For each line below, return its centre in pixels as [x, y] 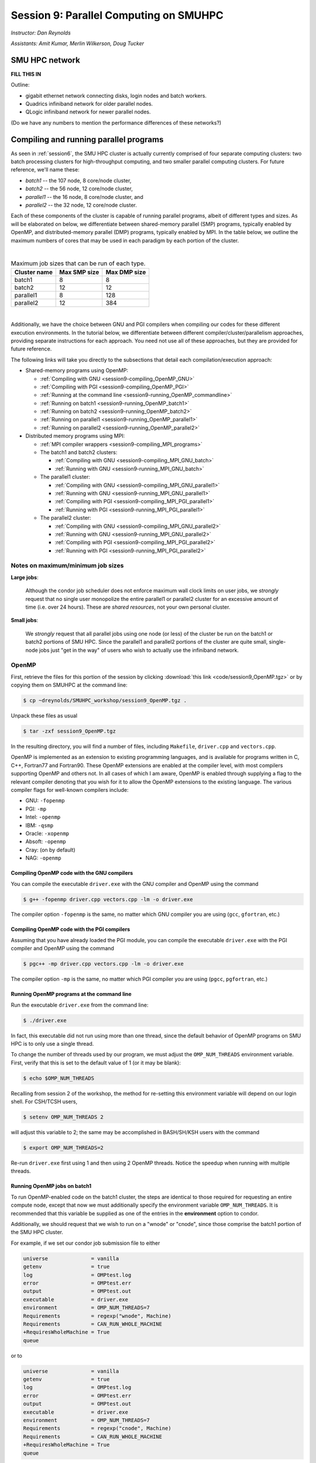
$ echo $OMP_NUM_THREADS [59, 1078]
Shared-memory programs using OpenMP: [77, 370]
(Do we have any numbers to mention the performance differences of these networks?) [116, 122]
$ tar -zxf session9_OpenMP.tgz [70, 731]
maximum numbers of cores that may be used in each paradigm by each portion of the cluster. [125, 241]
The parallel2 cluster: [66, 518]
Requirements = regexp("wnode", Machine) [97, 1316]
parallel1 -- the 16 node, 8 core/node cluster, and [84, 197]
